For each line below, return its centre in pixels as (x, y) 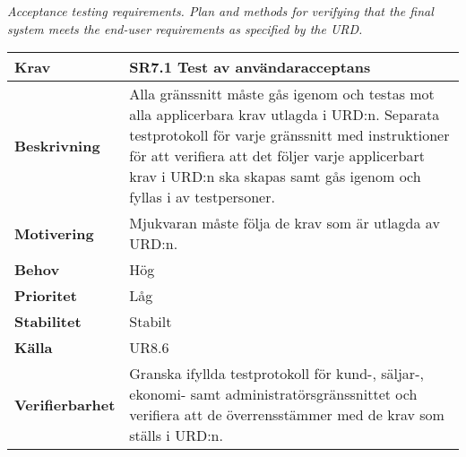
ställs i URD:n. (176, 435)
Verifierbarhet (65, 404)
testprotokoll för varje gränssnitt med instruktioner (289, 135)
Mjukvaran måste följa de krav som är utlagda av (285, 223)
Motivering (54, 233)
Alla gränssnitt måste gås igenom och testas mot (282, 94)
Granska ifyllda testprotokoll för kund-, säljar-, (276, 374)
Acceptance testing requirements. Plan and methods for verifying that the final (220, 11)
